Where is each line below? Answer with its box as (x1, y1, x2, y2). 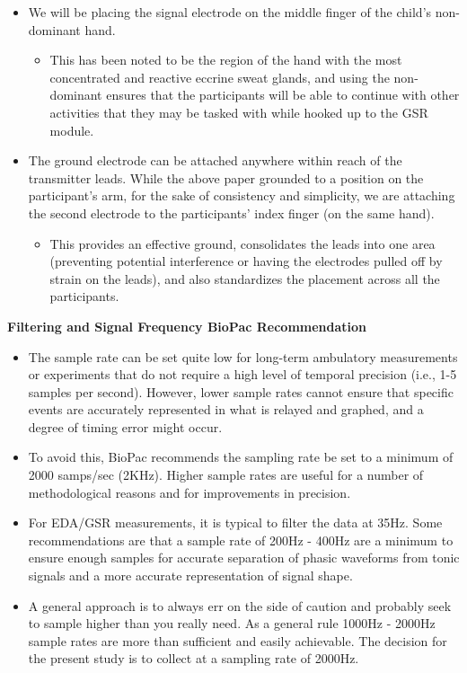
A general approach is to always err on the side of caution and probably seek (28, 596, 452, 615)
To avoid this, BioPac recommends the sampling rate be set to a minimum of (28, 447, 454, 466)
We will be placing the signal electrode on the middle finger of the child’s (28, 3, 432, 21)
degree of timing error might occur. (28, 417, 223, 436)
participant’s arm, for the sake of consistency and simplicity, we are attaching (28, 186, 455, 205)
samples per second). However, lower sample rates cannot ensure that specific (28, 382, 454, 401)
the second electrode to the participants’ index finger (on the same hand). (28, 203, 435, 222)
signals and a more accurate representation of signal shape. (28, 566, 353, 585)
